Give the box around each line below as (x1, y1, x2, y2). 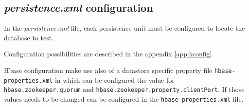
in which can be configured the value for (54, 74, 175, 85)
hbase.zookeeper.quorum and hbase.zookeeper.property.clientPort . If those (4, 84, 245, 94)
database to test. (4, 32, 54, 42)
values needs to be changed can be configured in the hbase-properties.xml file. (4, 93, 244, 104)
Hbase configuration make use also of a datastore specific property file (4, 65, 213, 75)
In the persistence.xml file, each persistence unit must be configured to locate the (4, 23, 245, 33)
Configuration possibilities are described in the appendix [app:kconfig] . (4, 49, 214, 59)
